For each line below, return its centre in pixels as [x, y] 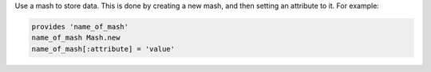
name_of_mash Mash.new [76, 38]
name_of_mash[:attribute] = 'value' [103, 49]
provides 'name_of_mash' [80, 27]
